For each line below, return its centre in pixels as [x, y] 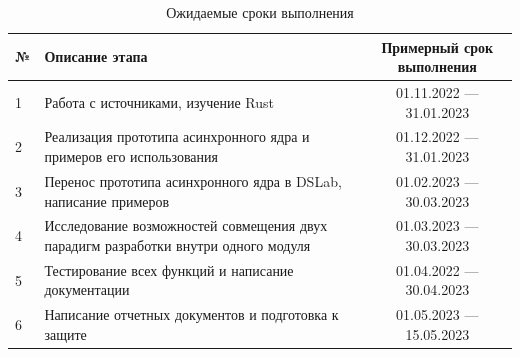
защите [65, 333]
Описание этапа [96, 56]
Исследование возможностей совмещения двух [186, 225]
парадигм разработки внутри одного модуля [177, 244]
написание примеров [107, 200]
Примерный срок [437, 46]
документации [87, 289]
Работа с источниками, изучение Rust [159, 101]
